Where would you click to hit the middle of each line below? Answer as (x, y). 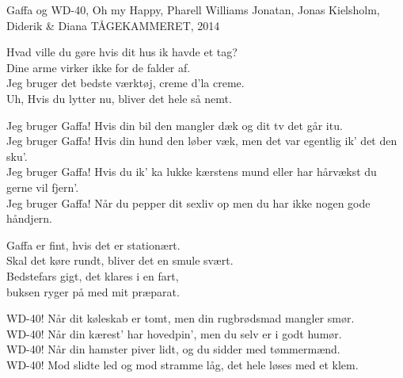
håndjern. (30, 218)
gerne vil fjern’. (43, 187)
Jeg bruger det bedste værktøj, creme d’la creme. (125, 83)
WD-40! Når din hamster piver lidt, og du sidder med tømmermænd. (173, 349)
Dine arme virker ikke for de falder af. (99, 67)
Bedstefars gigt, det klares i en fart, (93, 275)
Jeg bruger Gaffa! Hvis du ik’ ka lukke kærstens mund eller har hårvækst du (192, 172)
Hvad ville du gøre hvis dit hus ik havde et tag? (122, 52)
